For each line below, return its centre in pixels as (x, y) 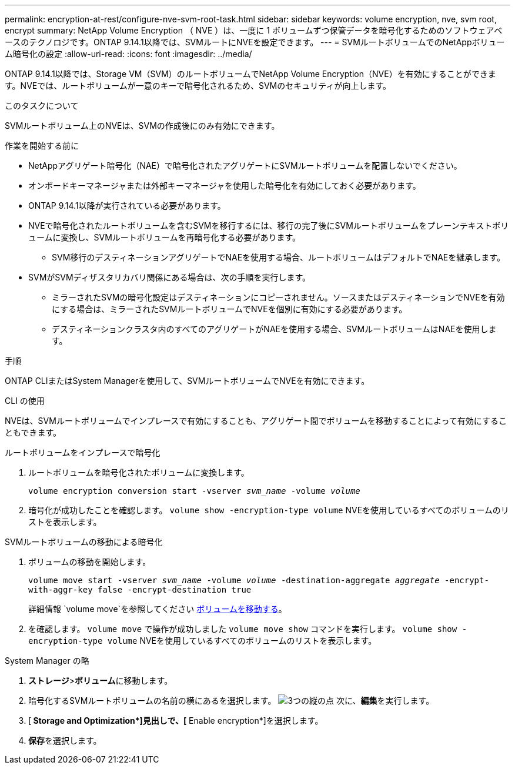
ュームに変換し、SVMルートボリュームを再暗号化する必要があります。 (165, 237)
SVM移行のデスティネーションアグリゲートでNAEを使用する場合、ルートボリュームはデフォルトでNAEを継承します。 (278, 257)
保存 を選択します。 (65, 740)
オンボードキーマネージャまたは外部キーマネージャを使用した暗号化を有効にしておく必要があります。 (225, 185)
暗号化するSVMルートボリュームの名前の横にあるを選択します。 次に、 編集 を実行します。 (231, 701)
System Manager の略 (47, 661)
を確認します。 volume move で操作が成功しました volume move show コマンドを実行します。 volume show (243, 629)
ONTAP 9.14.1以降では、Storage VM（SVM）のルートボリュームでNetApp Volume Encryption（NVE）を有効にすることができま (250, 74)
